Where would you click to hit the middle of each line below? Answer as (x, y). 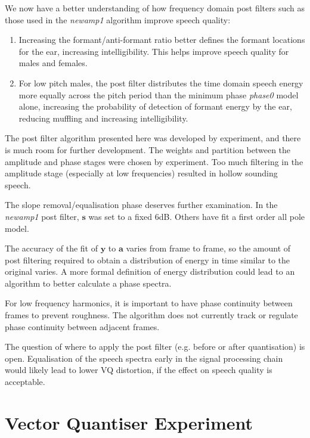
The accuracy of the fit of (51, 248)
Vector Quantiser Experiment (129, 422)
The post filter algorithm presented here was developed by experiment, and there (153, 138)
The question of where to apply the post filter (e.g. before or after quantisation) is (155, 347)
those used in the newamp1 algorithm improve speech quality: (118, 19)
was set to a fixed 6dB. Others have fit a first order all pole (197, 216)
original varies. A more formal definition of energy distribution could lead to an (150, 271)
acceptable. (25, 382)
